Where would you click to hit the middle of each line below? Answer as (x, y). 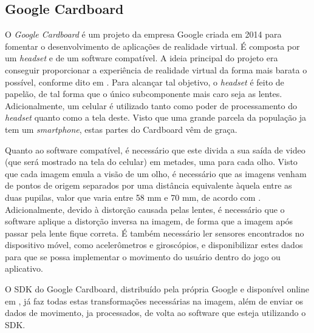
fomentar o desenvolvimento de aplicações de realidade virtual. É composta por (152, 46)
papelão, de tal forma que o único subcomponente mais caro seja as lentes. (144, 94)
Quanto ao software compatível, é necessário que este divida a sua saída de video (155, 150)
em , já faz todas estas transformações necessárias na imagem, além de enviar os (154, 301)
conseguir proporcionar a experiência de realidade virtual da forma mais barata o (156, 69)
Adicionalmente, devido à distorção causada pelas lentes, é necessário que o (145, 209)
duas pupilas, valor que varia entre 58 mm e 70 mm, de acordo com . (133, 197)
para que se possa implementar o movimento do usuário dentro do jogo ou (143, 256)
